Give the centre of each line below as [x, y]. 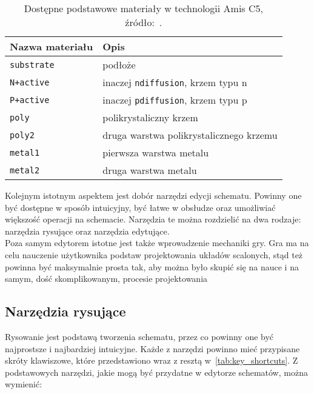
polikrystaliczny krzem [150, 117]
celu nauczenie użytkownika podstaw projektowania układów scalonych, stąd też [154, 254]
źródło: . [144, 22]
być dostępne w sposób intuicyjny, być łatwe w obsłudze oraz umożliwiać [140, 207]
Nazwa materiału [52, 46]
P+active [30, 100]
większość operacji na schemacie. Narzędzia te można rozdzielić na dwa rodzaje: [153, 219]
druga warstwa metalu [150, 170]
